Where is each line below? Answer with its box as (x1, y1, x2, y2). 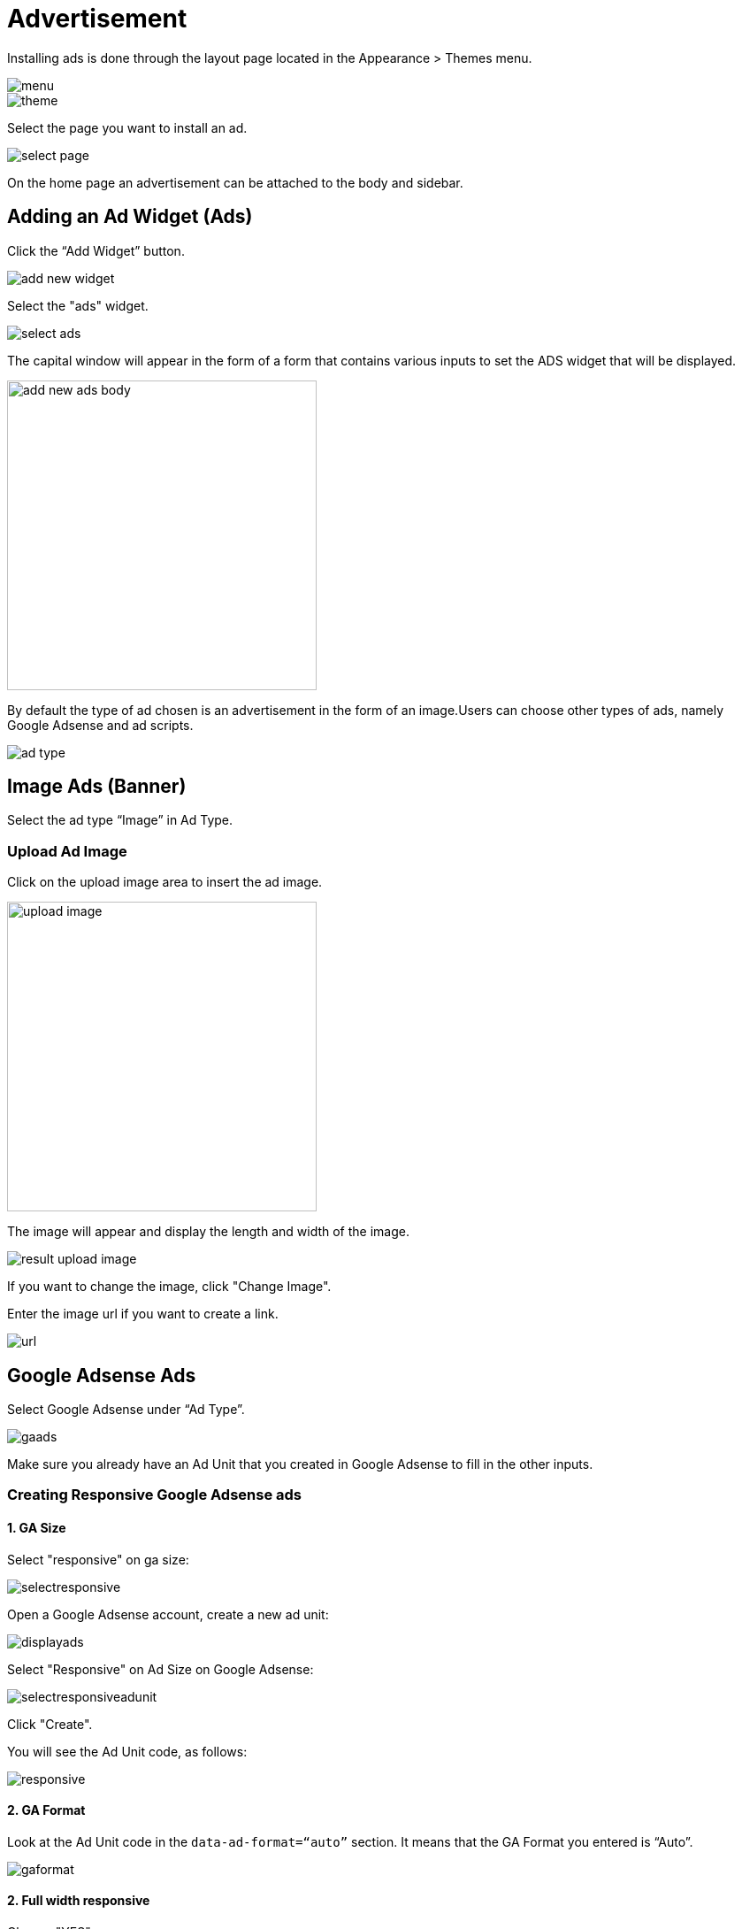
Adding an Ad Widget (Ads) (7, 205, 253, 228)
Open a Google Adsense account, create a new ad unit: (7, 1606, 329, 1622)
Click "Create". (7, 1716, 93, 1732)
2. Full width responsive (7, 1893, 150, 1909)
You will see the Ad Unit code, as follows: (7, 1743, 248, 1759)
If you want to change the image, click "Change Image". (7, 1279, 332, 1295)
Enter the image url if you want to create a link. (7, 1306, 279, 1322)
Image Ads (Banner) (7, 775, 187, 798)
